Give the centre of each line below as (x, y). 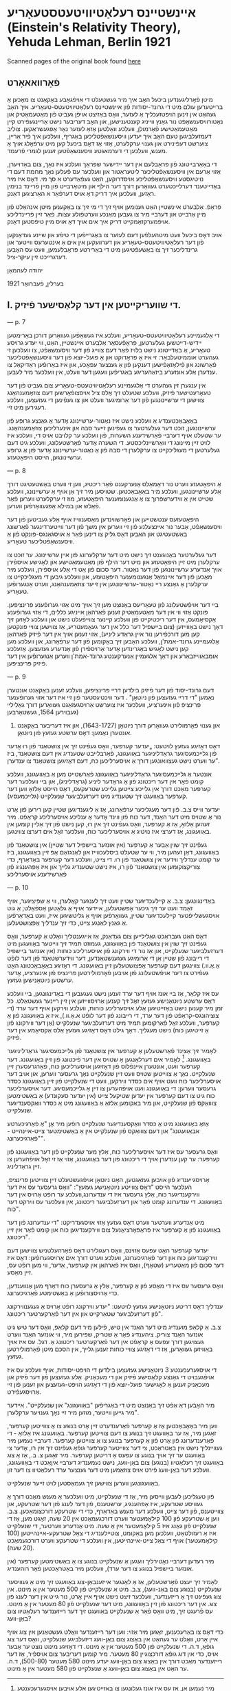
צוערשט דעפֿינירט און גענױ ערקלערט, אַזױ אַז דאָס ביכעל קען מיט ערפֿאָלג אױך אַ (108, 143)
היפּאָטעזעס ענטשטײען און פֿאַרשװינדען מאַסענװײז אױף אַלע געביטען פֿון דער (103, 519)
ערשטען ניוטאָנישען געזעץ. (40, 980)
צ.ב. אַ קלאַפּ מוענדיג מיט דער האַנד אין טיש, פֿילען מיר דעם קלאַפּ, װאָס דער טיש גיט (114, 1327)
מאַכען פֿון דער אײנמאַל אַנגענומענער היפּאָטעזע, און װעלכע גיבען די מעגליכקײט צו (110, 577)
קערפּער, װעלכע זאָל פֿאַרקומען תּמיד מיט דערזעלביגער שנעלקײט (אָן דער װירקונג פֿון (113, 1023)
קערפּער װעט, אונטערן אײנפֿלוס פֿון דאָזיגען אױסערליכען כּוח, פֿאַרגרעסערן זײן (104, 1066)
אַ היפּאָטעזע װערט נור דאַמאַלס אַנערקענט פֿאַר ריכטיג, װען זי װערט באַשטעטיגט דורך (114, 483)
